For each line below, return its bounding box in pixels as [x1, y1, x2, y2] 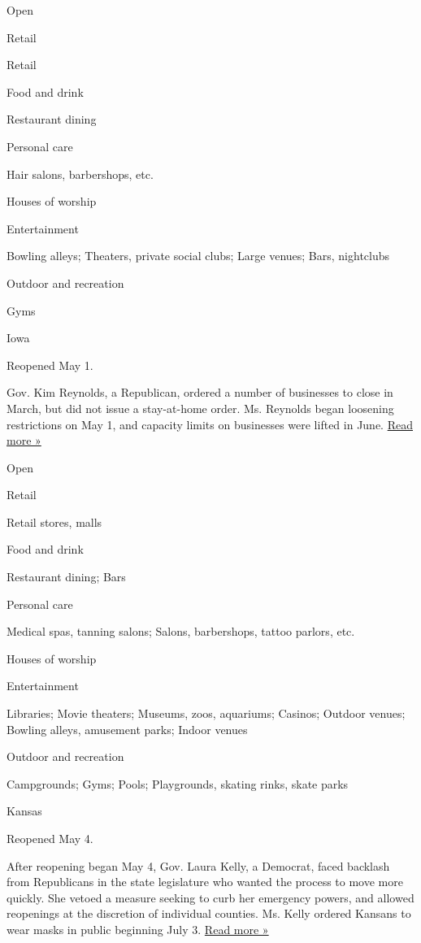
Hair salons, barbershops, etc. [7, 165, 154, 182]
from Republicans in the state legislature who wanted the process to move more [7, 873, 403, 890]
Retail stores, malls [7, 513, 102, 530]
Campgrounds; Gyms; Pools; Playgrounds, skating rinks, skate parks [7, 775, 349, 792]
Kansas [7, 802, 42, 819]
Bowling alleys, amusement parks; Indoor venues [7, 720, 248, 737]
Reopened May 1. [7, 356, 93, 373]
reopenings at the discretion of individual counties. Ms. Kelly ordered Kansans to [7, 905, 411, 922]
